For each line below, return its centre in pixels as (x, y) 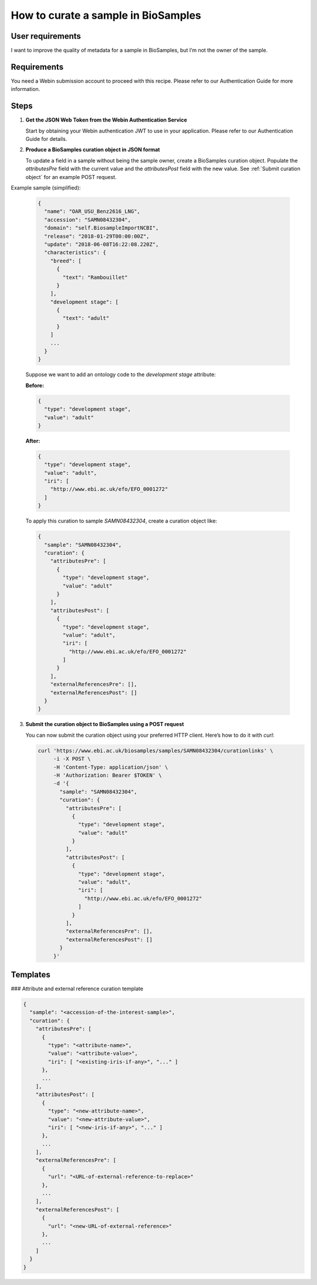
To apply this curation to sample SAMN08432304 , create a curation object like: (121, 521)
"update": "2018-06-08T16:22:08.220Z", (102, 244)
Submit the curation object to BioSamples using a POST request (105, 724)
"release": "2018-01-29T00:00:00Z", (97, 236)
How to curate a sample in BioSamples (106, 15)
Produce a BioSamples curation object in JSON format (93, 150)
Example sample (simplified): (46, 188)
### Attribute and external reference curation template (77, 989)
